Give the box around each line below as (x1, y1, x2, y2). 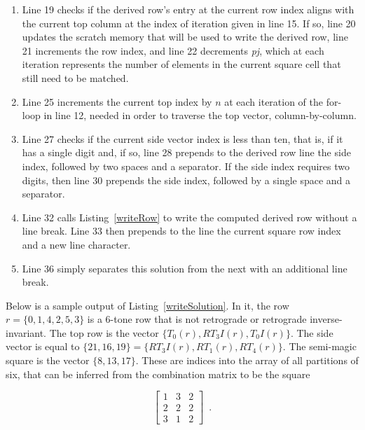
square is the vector (6, 353, 90, 368)
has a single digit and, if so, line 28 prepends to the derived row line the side (22, 145, 351, 160)
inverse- (310, 312, 343, 326)
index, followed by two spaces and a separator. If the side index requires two (22, 158, 350, 173)
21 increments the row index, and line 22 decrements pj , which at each (22, 43, 324, 57)
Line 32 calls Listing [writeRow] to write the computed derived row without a (22, 209, 357, 224)
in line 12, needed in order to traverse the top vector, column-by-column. (43, 108, 357, 123)
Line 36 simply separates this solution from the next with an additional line (22, 261, 347, 275)
